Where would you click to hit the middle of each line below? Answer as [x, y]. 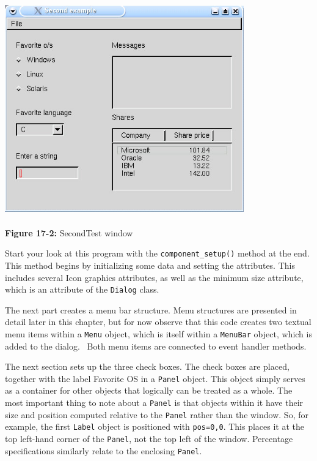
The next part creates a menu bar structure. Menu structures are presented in [151, 309]
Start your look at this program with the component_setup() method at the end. [157, 253]
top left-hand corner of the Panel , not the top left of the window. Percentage [149, 438]
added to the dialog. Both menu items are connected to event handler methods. [156, 346]
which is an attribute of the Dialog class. [82, 289]
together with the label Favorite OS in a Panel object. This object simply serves [155, 378]
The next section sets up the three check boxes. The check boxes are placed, [147, 366]
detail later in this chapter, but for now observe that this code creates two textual [158, 322]
